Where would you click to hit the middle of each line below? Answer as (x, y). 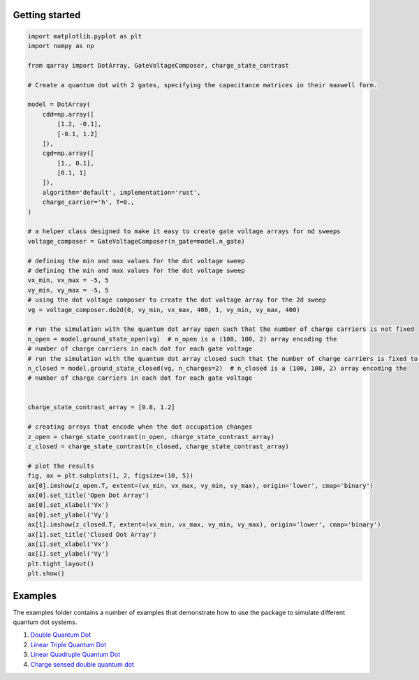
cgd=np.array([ (68, 153)
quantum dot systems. (45, 622)
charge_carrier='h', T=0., (89, 202)
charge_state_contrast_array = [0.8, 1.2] (101, 407)
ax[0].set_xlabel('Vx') (68, 505)
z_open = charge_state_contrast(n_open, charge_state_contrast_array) (151, 437)
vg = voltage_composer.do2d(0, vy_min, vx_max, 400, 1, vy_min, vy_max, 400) (164, 310)
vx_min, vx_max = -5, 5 (68, 280)
